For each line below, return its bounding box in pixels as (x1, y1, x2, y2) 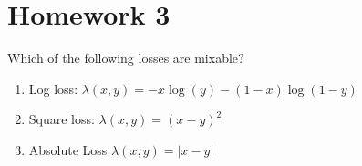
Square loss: (28, 109, 95, 129)
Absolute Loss (28, 140, 108, 159)
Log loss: (28, 78, 78, 98)
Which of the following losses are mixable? (7, 48, 244, 67)
